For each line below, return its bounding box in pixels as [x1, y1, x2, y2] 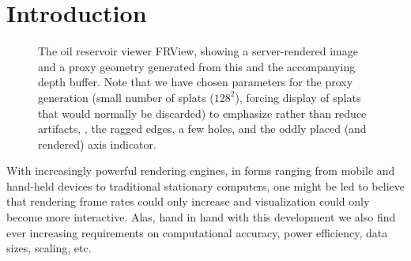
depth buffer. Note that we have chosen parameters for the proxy [38, 74, 353, 90]
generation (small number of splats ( [38, 89, 214, 105]
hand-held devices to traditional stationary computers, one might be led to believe [6, 177, 405, 194]
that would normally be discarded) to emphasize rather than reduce [38, 104, 367, 121]
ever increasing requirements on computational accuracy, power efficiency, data [6, 224, 388, 240]
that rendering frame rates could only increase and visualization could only [6, 193, 370, 210]
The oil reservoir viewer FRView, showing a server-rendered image [38, 43, 358, 59]
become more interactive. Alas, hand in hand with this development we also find [6, 209, 396, 225]
